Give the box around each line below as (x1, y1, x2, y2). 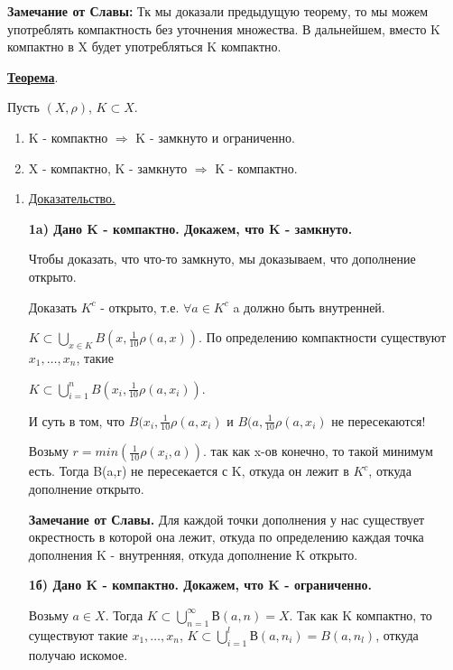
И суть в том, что (28, 411, 125, 430)
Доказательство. (28, 189, 116, 208)
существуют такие (28, 625, 128, 644)
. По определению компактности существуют (199, 328, 447, 347)
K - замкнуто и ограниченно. (135, 127, 295, 146)
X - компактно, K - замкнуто (28, 158, 188, 177)
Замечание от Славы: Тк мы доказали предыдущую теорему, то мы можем (7, 2, 429, 20)
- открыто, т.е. (100, 297, 180, 316)
